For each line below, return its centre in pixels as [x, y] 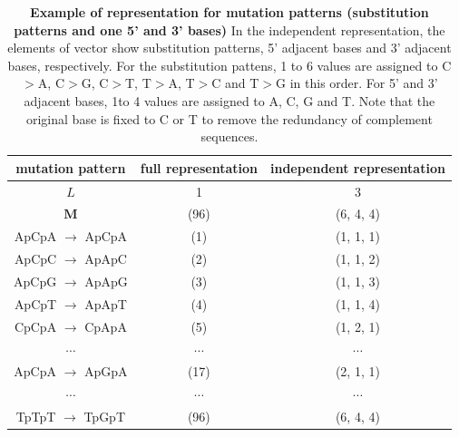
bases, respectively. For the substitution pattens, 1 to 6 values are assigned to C [229, 65]
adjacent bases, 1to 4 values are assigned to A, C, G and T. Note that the [229, 100]
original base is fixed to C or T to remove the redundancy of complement [229, 118]
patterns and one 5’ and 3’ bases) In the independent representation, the [229, 29]
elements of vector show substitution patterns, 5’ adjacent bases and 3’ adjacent [229, 48]
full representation [199, 167]
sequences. [229, 136]
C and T [235, 83]
